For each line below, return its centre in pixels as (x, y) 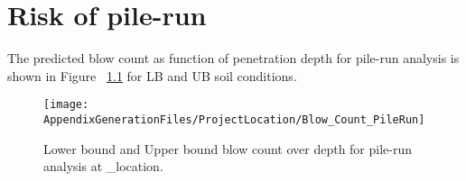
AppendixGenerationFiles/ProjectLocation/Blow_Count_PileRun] (234, 119)
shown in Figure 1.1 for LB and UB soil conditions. (152, 75)
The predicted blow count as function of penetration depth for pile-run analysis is (233, 58)
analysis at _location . (103, 166)
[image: (66, 105)
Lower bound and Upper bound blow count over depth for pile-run (228, 148)
